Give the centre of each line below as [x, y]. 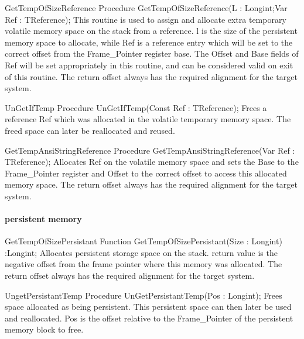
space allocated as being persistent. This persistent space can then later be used [148, 307]
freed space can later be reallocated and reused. [90, 130]
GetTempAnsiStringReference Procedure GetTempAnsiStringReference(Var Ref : [150, 150]
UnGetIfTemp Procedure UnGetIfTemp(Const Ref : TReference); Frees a [136, 107]
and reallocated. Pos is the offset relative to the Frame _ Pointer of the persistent [149, 318]
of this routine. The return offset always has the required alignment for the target [151, 76]
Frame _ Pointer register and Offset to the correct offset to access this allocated [146, 173]
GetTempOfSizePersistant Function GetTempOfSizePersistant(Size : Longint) [144, 241]
